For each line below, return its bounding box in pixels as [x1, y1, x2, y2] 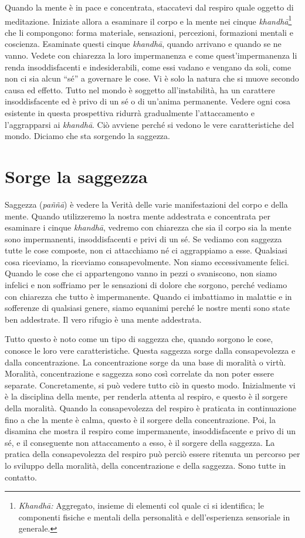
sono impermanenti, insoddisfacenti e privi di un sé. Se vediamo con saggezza [5, 232, 282, 245]
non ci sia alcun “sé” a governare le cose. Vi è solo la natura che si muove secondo [5, 72, 299, 84]
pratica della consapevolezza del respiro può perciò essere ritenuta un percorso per [5, 448, 300, 460]
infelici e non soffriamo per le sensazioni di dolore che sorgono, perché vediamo [5, 279, 287, 291]
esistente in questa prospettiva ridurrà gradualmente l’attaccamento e [5, 107, 255, 119]
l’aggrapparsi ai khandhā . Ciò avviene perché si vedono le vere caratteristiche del [5, 118, 294, 130]
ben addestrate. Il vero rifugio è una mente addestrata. [5, 313, 202, 325]
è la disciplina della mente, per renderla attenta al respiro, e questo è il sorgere [5, 390, 287, 402]
